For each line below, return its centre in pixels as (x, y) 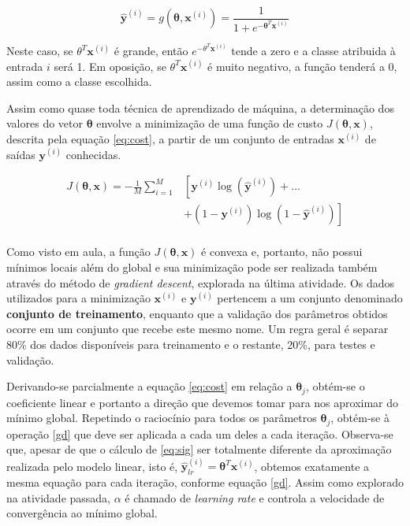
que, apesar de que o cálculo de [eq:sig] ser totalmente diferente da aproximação (199, 449)
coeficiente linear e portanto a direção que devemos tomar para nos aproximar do (203, 402)
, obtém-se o (335, 386)
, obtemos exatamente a (312, 466)
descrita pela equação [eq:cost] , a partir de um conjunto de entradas (170, 139)
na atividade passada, (59, 497)
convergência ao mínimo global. (82, 513)
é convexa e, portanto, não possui (282, 252)
